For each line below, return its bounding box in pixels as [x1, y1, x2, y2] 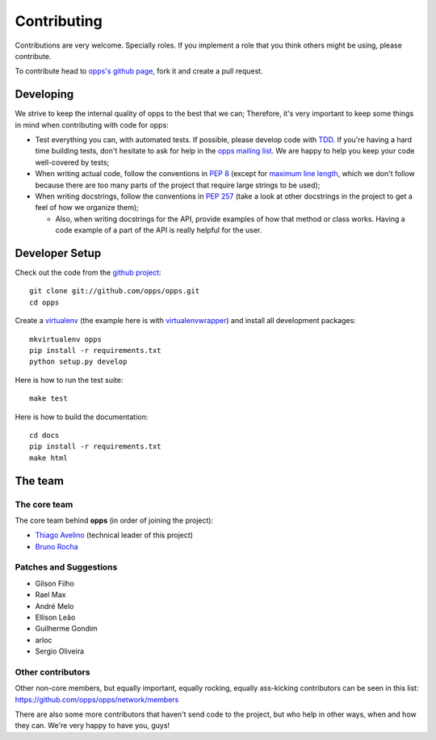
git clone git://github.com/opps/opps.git [29, 287, 200, 296]
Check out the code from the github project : [15, 267, 161, 278]
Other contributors [15, 666, 90, 678]
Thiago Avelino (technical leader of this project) [35, 530, 194, 540]
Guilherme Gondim [35, 624, 99, 633]
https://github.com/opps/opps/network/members [15, 695, 179, 704]
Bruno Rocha [35, 541, 78, 551]
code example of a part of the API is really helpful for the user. [55, 225, 262, 235]
